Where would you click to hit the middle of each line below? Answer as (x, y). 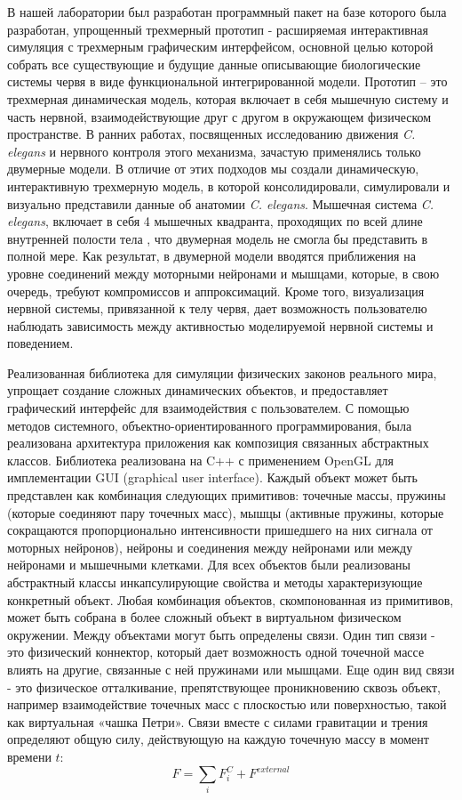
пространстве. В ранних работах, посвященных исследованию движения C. (211, 134)
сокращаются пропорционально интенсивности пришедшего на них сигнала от (220, 530)
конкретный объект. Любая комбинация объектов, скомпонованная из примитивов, (231, 599)
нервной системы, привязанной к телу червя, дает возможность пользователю (217, 308)
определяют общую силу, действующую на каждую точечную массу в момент (218, 739)
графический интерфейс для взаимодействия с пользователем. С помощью (208, 408)
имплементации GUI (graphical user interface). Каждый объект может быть (212, 477)
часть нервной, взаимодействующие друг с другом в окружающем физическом (219, 116)
